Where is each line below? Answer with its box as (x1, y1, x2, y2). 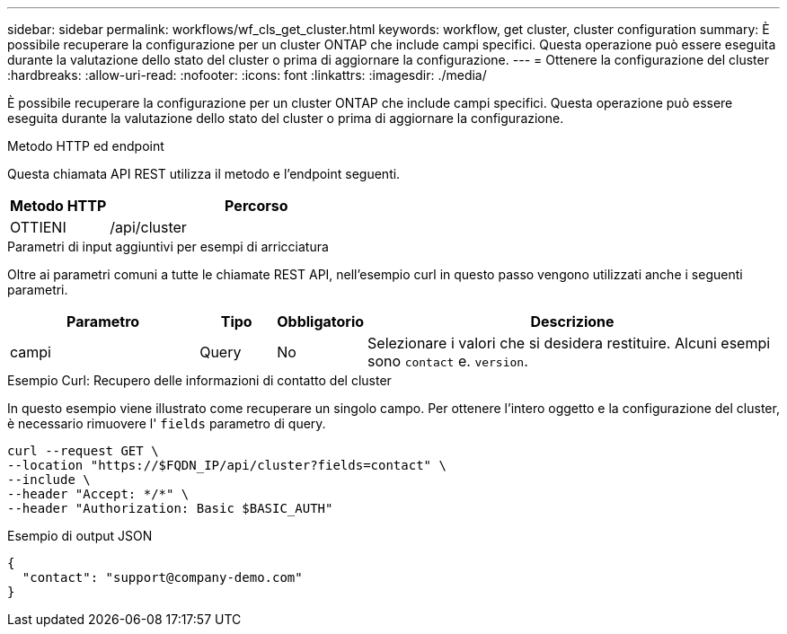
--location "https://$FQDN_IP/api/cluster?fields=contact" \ (7, 458, 447, 472)
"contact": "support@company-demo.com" (22, 570, 303, 585)
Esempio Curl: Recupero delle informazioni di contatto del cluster (7, 373, 392, 388)
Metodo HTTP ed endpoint (7, 138, 164, 154)
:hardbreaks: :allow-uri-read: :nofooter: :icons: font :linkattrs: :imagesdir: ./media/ (7, 67, 487, 83)
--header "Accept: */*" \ (7, 487, 190, 501)
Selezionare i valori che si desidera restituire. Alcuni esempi (367, 334, 771, 352)
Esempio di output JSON (7, 528, 153, 543)
